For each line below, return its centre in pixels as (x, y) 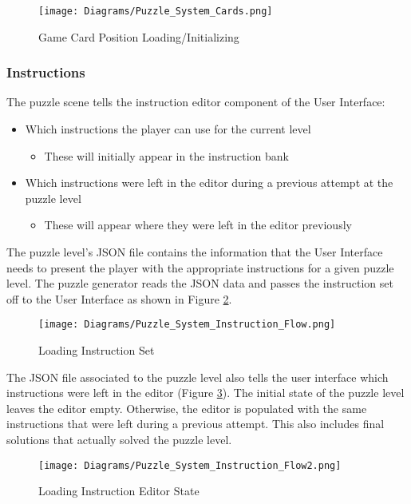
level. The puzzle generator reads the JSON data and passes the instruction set (200, 283)
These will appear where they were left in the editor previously (198, 225)
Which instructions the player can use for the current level (168, 129)
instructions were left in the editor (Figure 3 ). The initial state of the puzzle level (205, 393)
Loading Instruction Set (97, 350)
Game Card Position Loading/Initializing (139, 36)
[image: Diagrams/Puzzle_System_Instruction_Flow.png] (187, 325)
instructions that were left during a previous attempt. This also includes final (196, 424)
